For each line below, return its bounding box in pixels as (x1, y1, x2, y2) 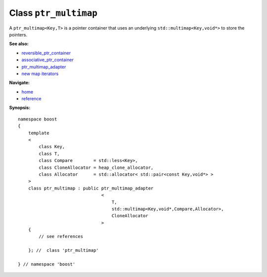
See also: (9, 41, 29, 47)
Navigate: (9, 79, 30, 86)
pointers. (9, 32, 27, 38)
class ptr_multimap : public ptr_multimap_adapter (28, 185, 154, 191)
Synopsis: (9, 105, 31, 111)
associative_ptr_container (21, 57, 74, 63)
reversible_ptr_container (21, 50, 71, 56)
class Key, (39, 144, 65, 150)
